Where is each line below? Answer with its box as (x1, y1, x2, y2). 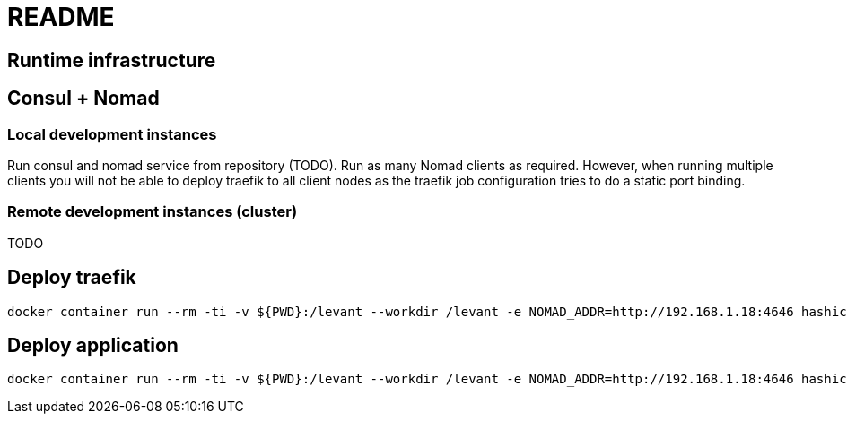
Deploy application (7, 333, 179, 357)
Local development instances (7, 125, 217, 143)
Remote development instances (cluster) (7, 202, 298, 221)
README (7, 2, 115, 32)
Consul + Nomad (7, 87, 160, 110)
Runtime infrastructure (7, 48, 216, 72)
